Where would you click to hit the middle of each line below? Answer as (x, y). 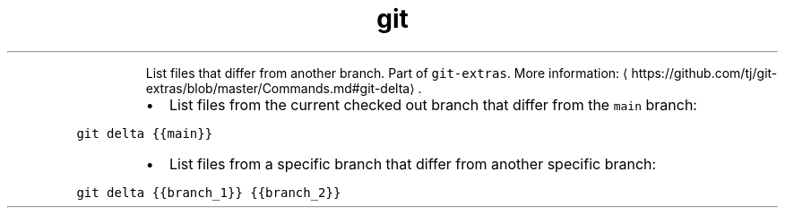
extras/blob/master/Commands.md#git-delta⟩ (280, 88)
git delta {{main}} (145, 133)
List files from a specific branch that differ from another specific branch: (413, 163)
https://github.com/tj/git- (704, 73)
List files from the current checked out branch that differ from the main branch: (433, 104)
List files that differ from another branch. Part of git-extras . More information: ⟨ (387, 73)
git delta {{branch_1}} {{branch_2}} (209, 192)
